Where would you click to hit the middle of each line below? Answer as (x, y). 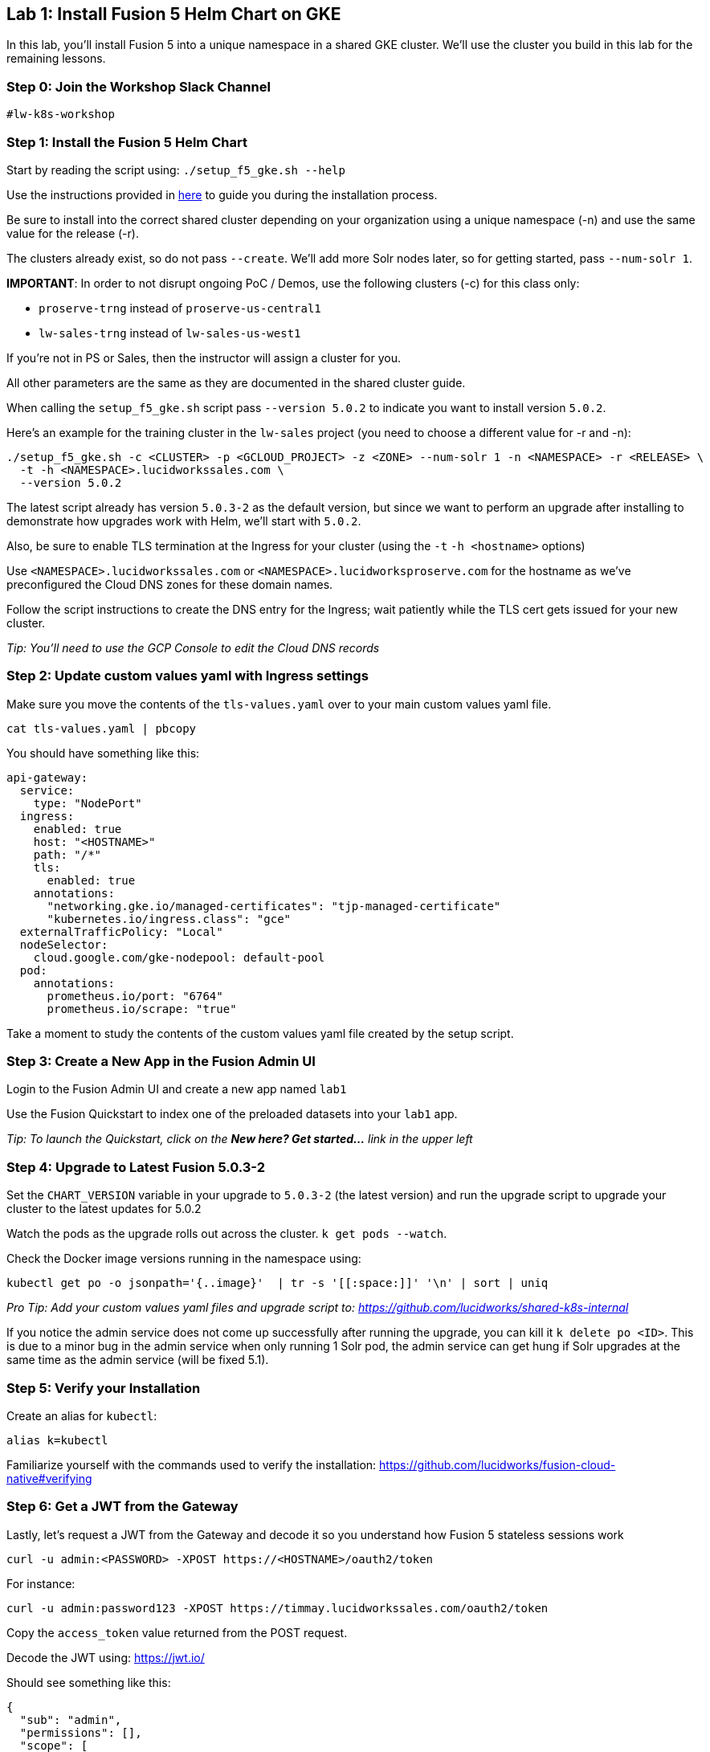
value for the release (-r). (73, 233)
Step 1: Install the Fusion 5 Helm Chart (127, 142)
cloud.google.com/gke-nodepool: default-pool (179, 957)
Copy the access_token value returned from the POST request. (177, 1632)
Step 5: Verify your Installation (104, 1388)
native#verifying (49, 1478)
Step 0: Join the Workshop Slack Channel (139, 86)
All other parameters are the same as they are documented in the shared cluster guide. (236, 382)
